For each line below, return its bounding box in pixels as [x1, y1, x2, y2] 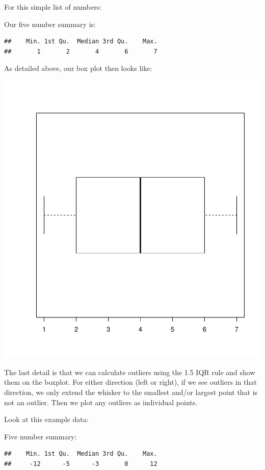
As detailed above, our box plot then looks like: [4, 63, 152, 73]
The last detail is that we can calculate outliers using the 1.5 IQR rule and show [4, 366, 255, 377]
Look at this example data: [4, 414, 89, 425]
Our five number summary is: [4, 18, 96, 29]
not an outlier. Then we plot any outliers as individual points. [4, 397, 198, 407]
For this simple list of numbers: [4, 2, 102, 12]
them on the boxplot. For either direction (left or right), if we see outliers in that [4, 377, 257, 387]
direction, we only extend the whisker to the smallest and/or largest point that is [4, 387, 258, 397]
